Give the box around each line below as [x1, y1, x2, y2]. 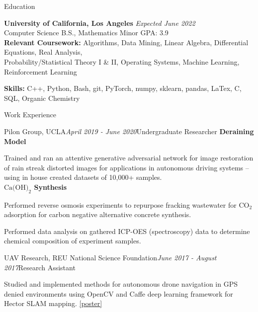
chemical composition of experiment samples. [4, 235, 141, 246]
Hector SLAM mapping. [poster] [4, 298, 102, 309]
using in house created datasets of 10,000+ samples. [4, 172, 162, 182]
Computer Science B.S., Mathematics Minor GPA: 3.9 [4, 27, 169, 38]
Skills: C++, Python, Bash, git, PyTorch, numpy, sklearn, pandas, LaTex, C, [4, 83, 242, 93]
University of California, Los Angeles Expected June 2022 [4, 17, 195, 28]
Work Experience [4, 109, 56, 120]
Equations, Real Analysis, [4, 47, 83, 57]
